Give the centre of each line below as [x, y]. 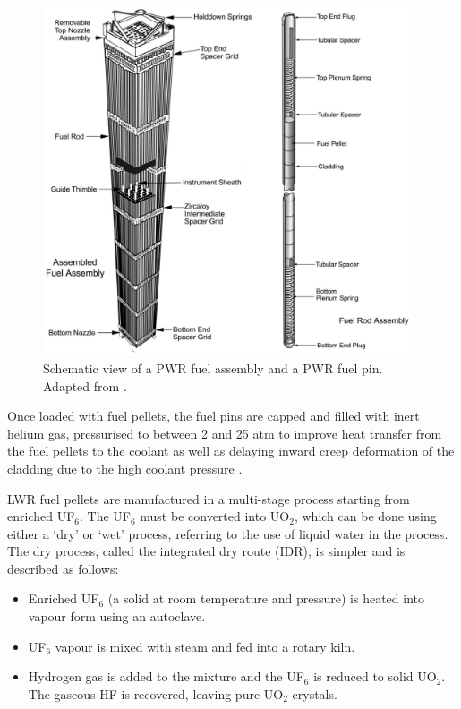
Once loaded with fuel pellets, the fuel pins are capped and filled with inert [213, 416]
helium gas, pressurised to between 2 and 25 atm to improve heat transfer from [225, 433]
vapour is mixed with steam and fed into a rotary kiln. [205, 646]
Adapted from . [85, 385]
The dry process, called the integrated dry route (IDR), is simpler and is [206, 551]
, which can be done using [365, 516]
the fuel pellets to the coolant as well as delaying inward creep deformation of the [231, 451]
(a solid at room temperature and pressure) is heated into [266, 598]
